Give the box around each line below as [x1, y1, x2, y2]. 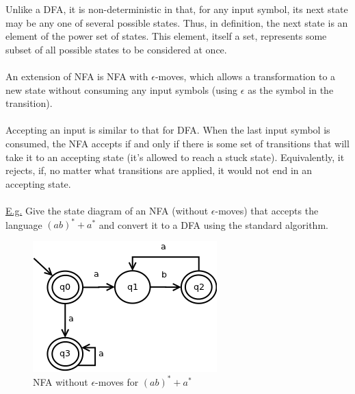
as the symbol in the [248, 82, 334, 97]
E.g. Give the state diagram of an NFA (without [5, 203, 209, 217]
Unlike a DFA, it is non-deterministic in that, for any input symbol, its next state [5, 2, 348, 16]
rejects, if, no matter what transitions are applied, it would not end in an [5, 163, 313, 177]
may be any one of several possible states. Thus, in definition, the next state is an [5, 15, 348, 29]
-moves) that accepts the [215, 203, 319, 217]
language [5, 217, 42, 231]
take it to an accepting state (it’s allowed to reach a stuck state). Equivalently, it [5, 149, 345, 164]
